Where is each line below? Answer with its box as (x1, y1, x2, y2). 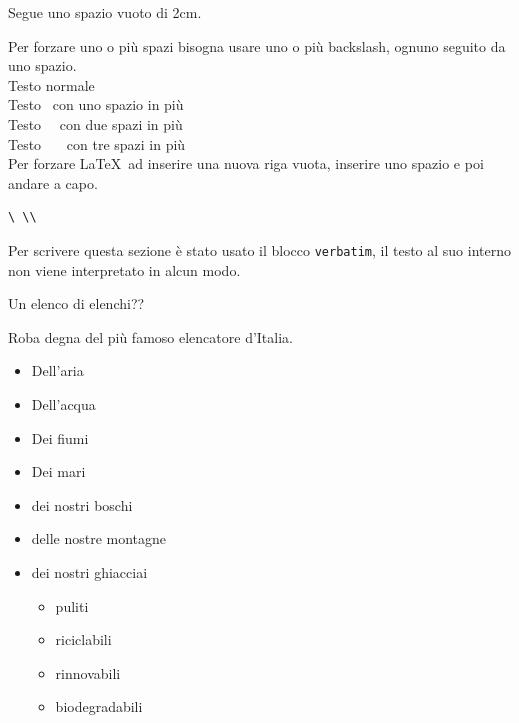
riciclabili (55, 629, 112, 650)
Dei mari (31, 461, 86, 482)
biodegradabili (55, 696, 143, 717)
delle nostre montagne (31, 528, 167, 549)
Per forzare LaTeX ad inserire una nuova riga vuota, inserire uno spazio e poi (8, 153, 484, 174)
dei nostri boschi (31, 494, 133, 515)
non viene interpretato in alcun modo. (8, 259, 241, 280)
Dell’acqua (31, 393, 96, 414)
